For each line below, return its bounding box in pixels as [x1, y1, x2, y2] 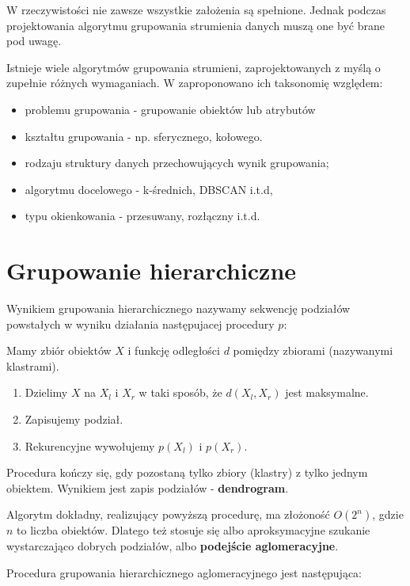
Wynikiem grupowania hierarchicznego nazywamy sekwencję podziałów [6, 300, 351, 317]
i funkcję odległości [127, 342, 220, 359]
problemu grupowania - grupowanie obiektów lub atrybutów [25, 101, 316, 117]
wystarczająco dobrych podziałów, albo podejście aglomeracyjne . [6, 538, 339, 554]
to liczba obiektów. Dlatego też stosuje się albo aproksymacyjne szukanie [17, 522, 370, 538]
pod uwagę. [6, 32, 62, 49]
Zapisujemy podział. [25, 411, 123, 428]
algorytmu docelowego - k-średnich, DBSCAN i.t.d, [25, 181, 273, 197]
